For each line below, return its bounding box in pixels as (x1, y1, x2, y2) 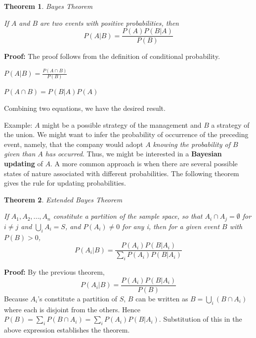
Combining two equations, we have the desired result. (4, 103, 166, 113)
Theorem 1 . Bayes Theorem (4, 1, 93, 11)
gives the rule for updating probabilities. (4, 178, 126, 188)
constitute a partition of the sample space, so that (53, 211, 203, 221)
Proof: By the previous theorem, (4, 267, 105, 277)
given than (4, 148, 36, 159)
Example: (4, 119, 33, 130)
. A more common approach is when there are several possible (50, 158, 238, 169)
